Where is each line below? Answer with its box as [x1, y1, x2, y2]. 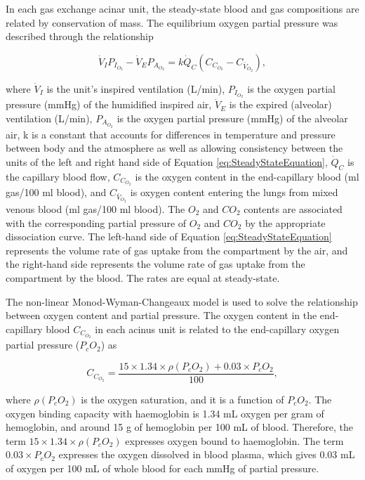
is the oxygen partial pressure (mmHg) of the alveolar [117, 110, 348, 125]
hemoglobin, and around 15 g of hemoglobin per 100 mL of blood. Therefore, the [6, 420, 354, 434]
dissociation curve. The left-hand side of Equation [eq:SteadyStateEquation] [6, 229, 332, 244]
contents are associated [244, 201, 343, 216]
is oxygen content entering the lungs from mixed [130, 185, 338, 200]
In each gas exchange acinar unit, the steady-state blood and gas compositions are [6, 1, 359, 15]
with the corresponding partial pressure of [6, 215, 187, 230]
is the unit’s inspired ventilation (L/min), [46, 81, 225, 96]
